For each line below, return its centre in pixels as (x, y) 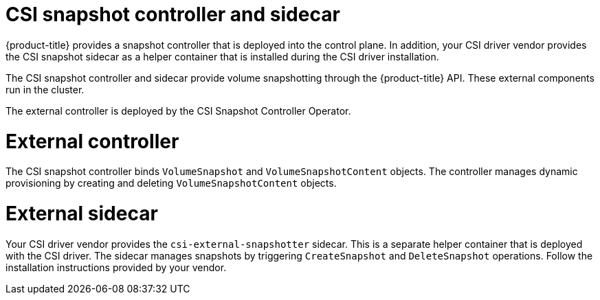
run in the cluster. (45, 89)
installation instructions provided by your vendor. (116, 267)
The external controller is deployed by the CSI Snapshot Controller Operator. (178, 111)
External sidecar (82, 214)
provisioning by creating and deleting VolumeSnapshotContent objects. (171, 183)
